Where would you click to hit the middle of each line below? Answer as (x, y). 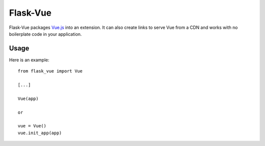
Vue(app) (28, 98)
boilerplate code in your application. (45, 34)
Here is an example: (29, 60)
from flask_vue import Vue (50, 71)
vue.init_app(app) (40, 133)
